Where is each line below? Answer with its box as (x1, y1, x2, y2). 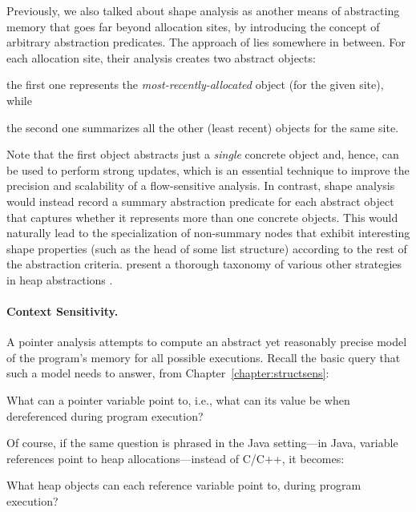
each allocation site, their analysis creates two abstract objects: (6, 49, 316, 66)
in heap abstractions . (6, 271, 113, 288)
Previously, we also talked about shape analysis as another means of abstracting (6, 2, 400, 18)
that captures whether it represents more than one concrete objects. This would (6, 208, 398, 225)
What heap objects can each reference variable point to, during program (6, 477, 361, 494)
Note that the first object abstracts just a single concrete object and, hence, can (6, 146, 399, 163)
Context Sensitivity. (6, 303, 119, 320)
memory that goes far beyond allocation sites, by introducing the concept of (6, 18, 380, 34)
